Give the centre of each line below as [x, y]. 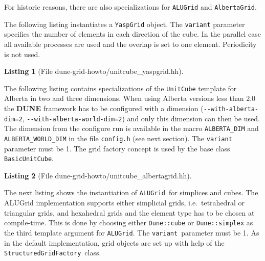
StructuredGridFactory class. [53, 253]
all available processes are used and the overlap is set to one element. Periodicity [130, 44]
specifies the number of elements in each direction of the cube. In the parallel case [133, 34]
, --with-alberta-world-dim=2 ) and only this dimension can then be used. [141, 118]
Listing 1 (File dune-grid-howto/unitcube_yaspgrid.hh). [94, 71]
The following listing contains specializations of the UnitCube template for [120, 88]
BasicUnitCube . [29, 158]
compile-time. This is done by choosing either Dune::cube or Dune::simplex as [129, 223]
